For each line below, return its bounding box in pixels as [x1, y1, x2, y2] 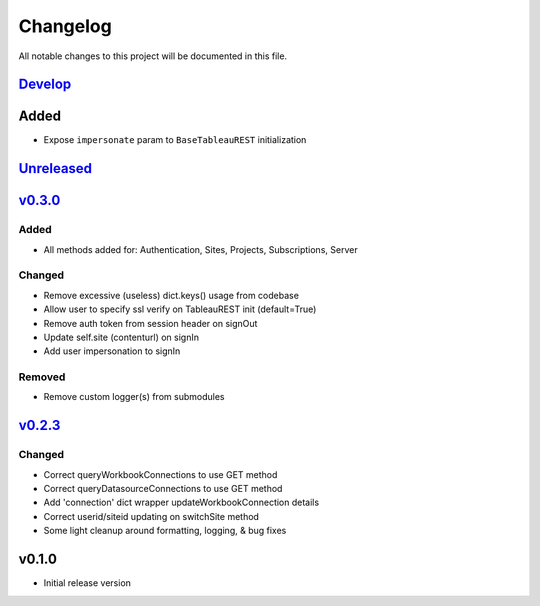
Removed [18, 370, 66, 384]
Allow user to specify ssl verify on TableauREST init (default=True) [43, 303, 317, 315]
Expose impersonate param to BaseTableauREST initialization [43, 134, 307, 146]
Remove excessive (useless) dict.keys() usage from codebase [43, 289, 300, 301]
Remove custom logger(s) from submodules [43, 391, 225, 403]
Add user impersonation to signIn [43, 345, 181, 357]
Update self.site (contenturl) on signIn [43, 331, 200, 343]
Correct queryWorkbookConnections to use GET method [43, 468, 278, 480]
